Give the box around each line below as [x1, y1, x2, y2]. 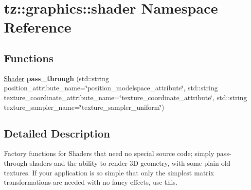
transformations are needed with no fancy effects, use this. [4, 177, 178, 187]
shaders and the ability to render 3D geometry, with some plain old [29, 157, 231, 168]
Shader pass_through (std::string [4, 73, 109, 83]
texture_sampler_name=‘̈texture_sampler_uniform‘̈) [4, 102, 164, 112]
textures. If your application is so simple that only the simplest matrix [4, 167, 214, 177]
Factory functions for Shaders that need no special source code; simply [4, 148, 215, 158]
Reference [4, 17, 72, 37]
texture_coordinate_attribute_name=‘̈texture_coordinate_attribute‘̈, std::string [4, 92, 247, 102]
